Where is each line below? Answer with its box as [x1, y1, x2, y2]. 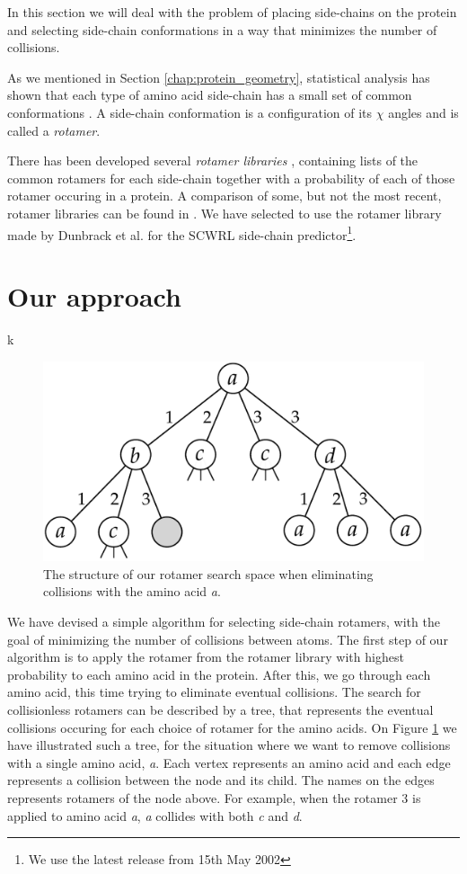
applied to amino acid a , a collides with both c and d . [7, 806, 303, 825]
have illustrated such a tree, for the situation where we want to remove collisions [7, 736, 451, 754]
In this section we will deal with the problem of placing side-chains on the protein [7, 3, 457, 21]
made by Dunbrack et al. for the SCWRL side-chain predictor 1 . [7, 222, 357, 244]
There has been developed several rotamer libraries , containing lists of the [7, 151, 419, 170]
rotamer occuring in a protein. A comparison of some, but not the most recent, [7, 186, 442, 205]
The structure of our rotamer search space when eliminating [43, 564, 374, 583]
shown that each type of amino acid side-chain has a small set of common [7, 85, 412, 104]
